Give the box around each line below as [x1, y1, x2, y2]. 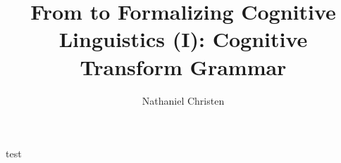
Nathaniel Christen [142, 93, 225, 107]
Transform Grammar [80, 52, 287, 81]
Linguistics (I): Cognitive [58, 25, 308, 53]
